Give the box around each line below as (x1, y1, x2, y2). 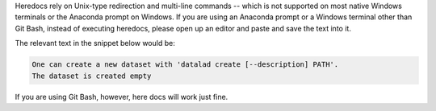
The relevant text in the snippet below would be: (15, 39, 175, 48)
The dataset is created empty (31, 71, 152, 80)
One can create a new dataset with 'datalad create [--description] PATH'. (31, 60, 339, 69)
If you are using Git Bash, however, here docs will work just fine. (15, 92, 228, 101)
